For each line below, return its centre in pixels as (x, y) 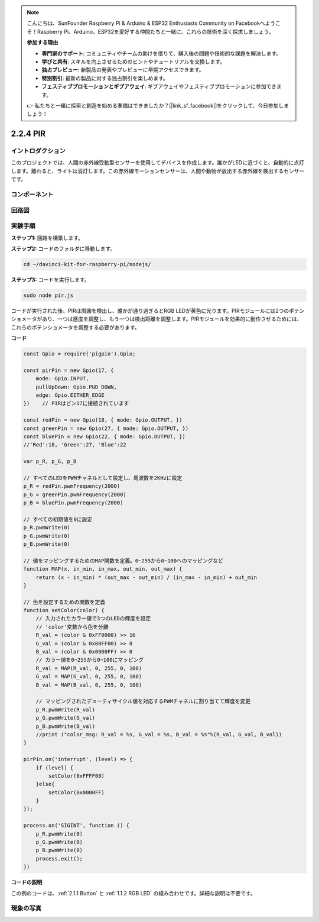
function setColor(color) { (64, 610)
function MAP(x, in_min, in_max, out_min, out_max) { (103, 569)
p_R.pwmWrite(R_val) (66, 709)
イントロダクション (38, 151)
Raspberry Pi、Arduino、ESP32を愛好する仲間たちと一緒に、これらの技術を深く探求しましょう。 (155, 31)
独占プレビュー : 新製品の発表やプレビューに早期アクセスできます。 (123, 70)
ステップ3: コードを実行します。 (50, 279)
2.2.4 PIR (28, 134)
